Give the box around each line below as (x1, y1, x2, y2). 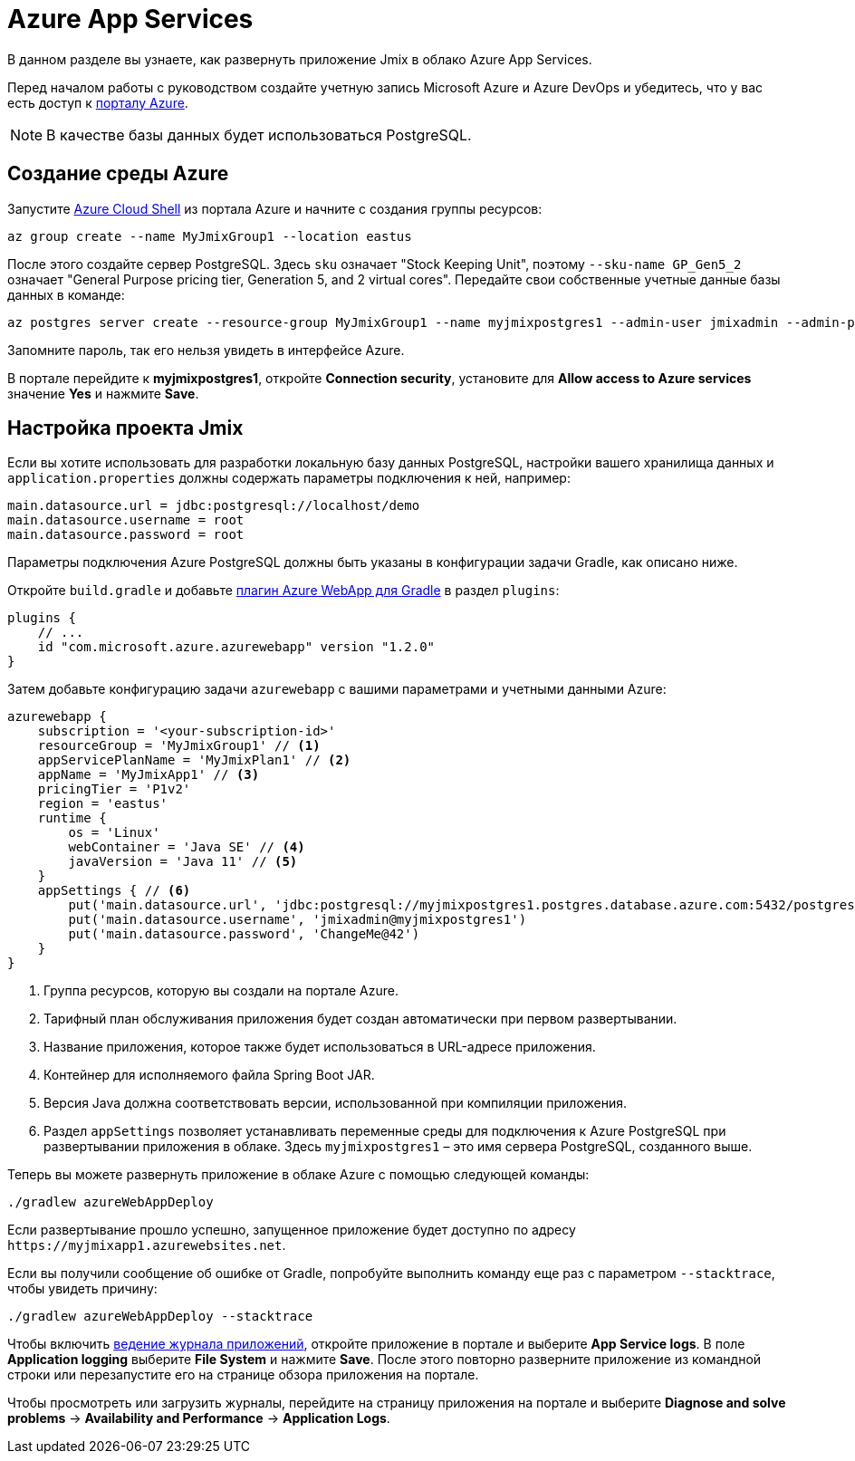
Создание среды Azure (7, 162, 229, 186)
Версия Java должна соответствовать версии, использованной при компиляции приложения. (43, 1095, 627, 1111)
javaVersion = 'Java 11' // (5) (68, 854, 298, 870)
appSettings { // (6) (37, 883, 191, 899)
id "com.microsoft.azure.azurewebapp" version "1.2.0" (37, 639, 436, 655)
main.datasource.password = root (7, 527, 245, 543)
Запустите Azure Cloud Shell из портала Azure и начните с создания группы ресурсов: (7, 200, 543, 216)
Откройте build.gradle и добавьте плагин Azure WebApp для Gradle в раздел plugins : (7, 582, 560, 599)
